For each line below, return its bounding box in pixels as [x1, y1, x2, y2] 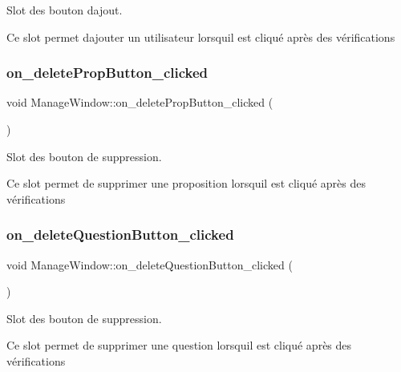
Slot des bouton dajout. [6, 2, 123, 18]
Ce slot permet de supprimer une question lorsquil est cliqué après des [6, 337, 352, 354]
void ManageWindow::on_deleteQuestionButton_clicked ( [6, 256, 293, 273]
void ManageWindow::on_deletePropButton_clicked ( [6, 94, 273, 111]
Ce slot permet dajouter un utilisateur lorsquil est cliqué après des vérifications [6, 28, 395, 45]
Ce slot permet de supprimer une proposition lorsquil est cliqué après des [6, 175, 366, 192]
